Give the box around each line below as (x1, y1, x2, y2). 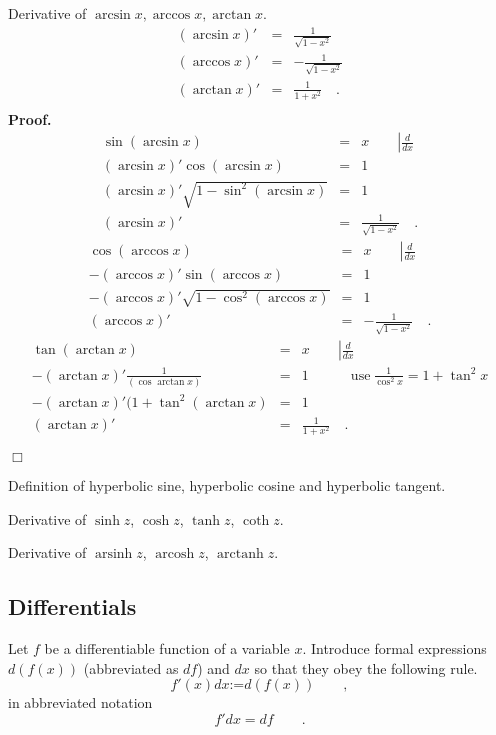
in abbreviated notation (8, 692, 153, 713)
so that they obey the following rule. (254, 657, 478, 678)
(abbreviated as (83, 657, 179, 678)
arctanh (217, 547, 264, 562)
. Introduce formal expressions (302, 638, 487, 659)
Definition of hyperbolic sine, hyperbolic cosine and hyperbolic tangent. (8, 475, 446, 496)
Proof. (8, 108, 52, 129)
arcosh (155, 547, 195, 562)
